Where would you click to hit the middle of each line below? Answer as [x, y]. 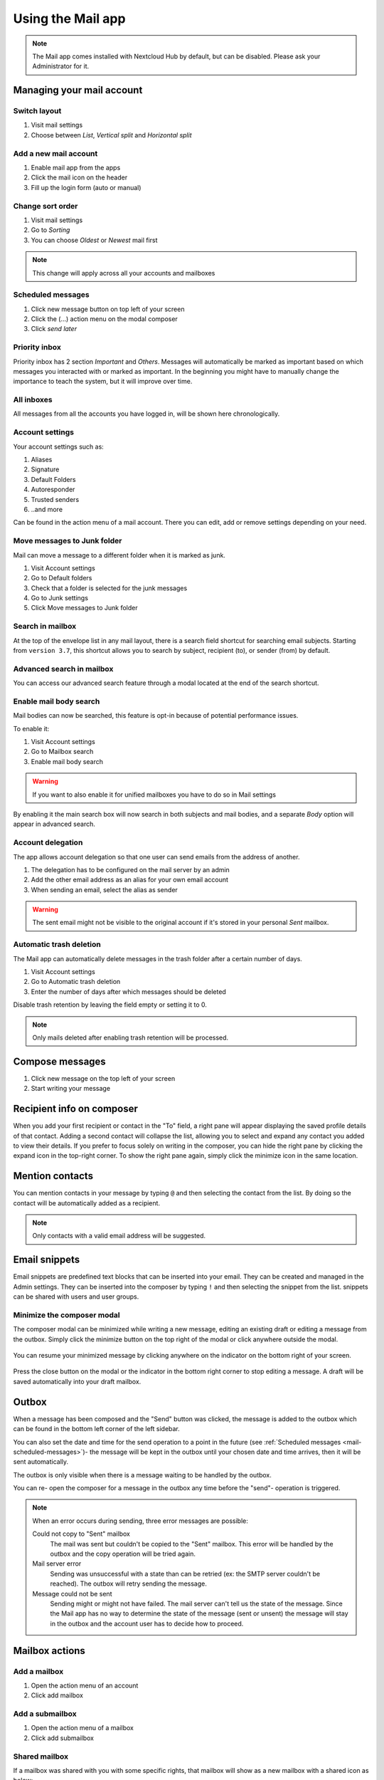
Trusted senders [55, 499]
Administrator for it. [61, 66]
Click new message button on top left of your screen [108, 309]
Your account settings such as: [59, 446]
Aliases [42, 460]
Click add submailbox [63, 1738]
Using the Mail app [69, 19]
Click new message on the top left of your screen [103, 1078]
